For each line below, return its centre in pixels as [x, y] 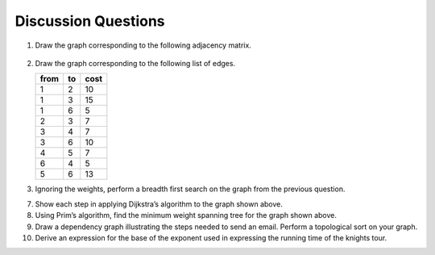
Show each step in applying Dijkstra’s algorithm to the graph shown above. [159, 204]
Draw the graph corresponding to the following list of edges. [135, 63]
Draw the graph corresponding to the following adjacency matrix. [143, 45]
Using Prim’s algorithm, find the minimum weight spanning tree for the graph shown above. [186, 215]
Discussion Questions [90, 21]
